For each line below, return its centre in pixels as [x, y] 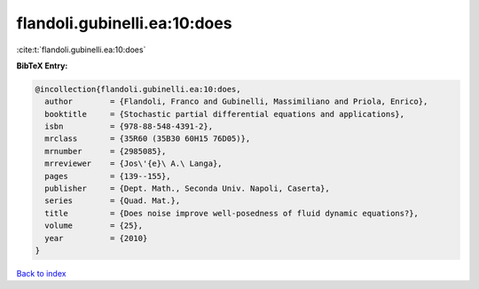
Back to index [41, 273]
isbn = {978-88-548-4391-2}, [129, 127]
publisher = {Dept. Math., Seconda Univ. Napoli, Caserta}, [187, 189]
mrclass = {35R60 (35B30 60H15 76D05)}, [148, 139]
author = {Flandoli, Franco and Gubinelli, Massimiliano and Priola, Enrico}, [236, 102]
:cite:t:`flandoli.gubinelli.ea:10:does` [81, 50]
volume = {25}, [94, 226]
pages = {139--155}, [108, 176]
